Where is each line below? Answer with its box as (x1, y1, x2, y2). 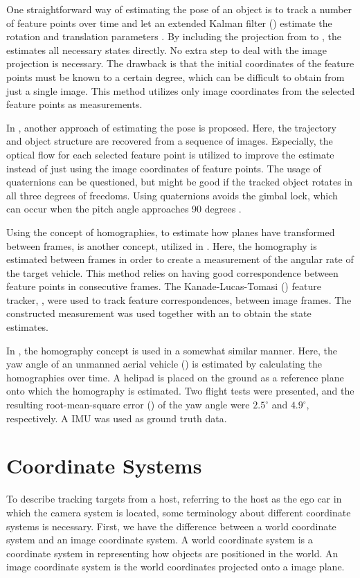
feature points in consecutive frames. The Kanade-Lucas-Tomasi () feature (6, 279, 321, 293)
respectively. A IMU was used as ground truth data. (6, 410, 227, 425)
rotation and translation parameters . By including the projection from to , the (6, 29, 342, 44)
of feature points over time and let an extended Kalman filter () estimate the (6, 15, 332, 30)
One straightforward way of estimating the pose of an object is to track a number (6, 2, 352, 16)
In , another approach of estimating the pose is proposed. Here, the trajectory (6, 120, 336, 134)
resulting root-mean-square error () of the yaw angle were (6, 397, 250, 412)
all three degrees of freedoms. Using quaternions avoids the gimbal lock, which (6, 188, 338, 202)
